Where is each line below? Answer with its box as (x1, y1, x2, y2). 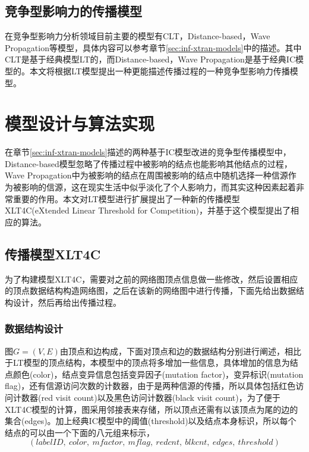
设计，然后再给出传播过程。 (12, 296, 121, 308)
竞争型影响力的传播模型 (5, 2, 142, 20)
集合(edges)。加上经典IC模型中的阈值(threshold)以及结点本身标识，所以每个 (5, 415, 297, 427)
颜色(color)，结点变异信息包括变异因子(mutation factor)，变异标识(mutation (12, 368, 304, 380)
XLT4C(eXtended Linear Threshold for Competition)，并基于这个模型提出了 (5, 204, 291, 216)
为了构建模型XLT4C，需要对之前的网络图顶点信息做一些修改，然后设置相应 (5, 272, 298, 285)
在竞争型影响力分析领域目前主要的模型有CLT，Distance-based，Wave (5, 30, 270, 42)
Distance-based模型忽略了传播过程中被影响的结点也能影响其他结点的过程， (5, 157, 292, 169)
